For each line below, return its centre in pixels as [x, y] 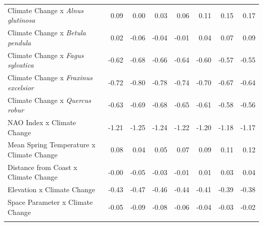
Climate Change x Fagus [46, 55]
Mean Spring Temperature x [52, 145]
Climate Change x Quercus [50, 100]
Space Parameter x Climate [50, 202]
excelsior [21, 87]
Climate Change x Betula [47, 33]
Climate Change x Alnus [46, 10]
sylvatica [21, 65]
